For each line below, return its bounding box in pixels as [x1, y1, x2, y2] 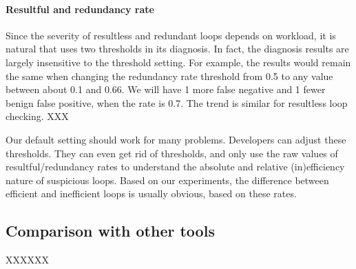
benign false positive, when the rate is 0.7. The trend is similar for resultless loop [6, 95, 348, 110]
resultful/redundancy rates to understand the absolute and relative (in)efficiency [6, 159, 345, 174]
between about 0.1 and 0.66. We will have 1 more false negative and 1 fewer [6, 82, 326, 97]
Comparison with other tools [6, 220, 215, 241]
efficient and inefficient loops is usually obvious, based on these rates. [6, 186, 297, 201]
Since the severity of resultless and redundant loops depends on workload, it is [6, 28, 336, 42]
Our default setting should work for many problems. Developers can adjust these [6, 132, 346, 146]
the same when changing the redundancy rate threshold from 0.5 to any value [6, 68, 333, 83]
